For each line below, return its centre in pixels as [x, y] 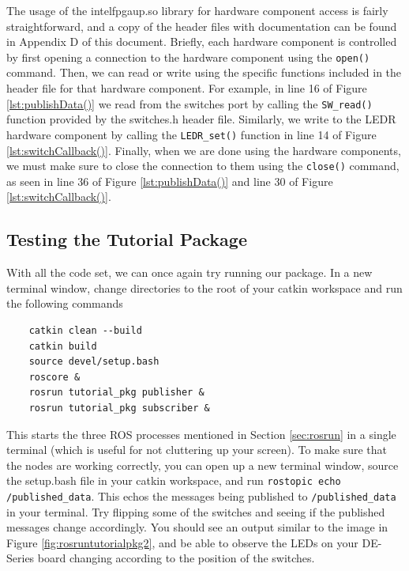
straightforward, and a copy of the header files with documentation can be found [202, 26]
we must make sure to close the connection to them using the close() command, [203, 166]
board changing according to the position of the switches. [176, 558]
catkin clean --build [85, 330]
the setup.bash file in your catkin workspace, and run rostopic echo [174, 480]
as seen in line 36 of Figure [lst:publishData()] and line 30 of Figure [170, 181]
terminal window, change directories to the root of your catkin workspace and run [204, 287]
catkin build [63, 346]
